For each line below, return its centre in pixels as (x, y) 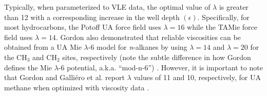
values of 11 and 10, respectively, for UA (197, 77)
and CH (45, 57)
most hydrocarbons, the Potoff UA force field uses (83, 27)
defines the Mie (28, 67)
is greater (234, 7)
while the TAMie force (222, 27)
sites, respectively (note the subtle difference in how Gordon (157, 57)
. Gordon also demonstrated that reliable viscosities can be (148, 37)
